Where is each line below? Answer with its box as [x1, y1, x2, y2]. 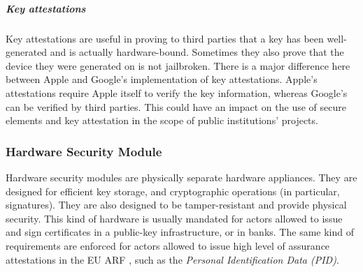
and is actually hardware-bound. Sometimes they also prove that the [50, 45, 344, 59]
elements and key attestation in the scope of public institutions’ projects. [6, 113, 318, 128]
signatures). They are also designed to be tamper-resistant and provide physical [6, 197, 347, 212]
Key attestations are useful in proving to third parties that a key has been [6, 31, 324, 45]
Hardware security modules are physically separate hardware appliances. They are [6, 169, 357, 184]
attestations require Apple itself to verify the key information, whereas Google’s [6, 85, 348, 100]
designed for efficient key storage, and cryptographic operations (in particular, [6, 183, 340, 198]
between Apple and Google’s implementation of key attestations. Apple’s [6, 72, 318, 86]
